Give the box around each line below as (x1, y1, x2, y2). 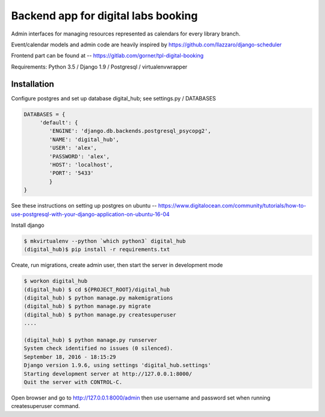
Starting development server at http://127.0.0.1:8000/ (23, 370, 193, 377)
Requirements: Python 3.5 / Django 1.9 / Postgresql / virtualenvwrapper (11, 63, 188, 70)
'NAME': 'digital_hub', (49, 136, 120, 143)
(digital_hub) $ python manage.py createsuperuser (23, 311, 177, 318)
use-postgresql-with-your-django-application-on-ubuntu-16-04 (11, 211, 170, 218)
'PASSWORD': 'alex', (49, 153, 110, 159)
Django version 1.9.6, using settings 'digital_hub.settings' (23, 362, 211, 369)
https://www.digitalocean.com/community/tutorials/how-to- (158, 202, 306, 209)
